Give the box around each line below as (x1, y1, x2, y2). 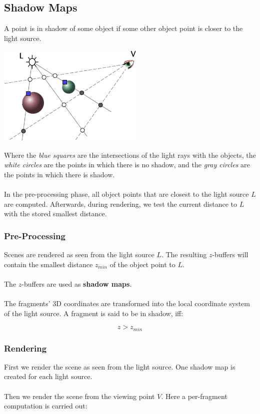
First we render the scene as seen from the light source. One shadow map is (4, 361, 235, 372)
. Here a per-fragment (161, 391, 227, 401)
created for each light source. (4, 371, 92, 382)
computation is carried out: (4, 401, 87, 411)
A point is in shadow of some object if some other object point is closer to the (4, 23, 243, 33)
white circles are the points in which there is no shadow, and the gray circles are (4, 159, 250, 170)
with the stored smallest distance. (4, 208, 107, 219)
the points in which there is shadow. (4, 169, 115, 179)
